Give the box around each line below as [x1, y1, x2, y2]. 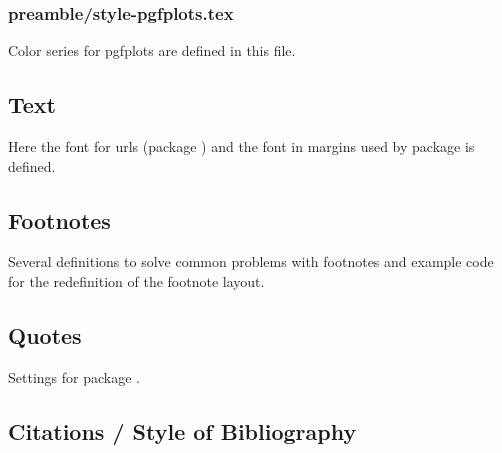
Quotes [8, 319, 82, 350]
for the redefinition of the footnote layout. [8, 271, 265, 291]
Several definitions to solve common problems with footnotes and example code [8, 251, 494, 272]
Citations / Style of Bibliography [8, 415, 357, 446]
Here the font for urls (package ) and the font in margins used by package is [8, 136, 475, 157]
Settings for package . [8, 366, 140, 387]
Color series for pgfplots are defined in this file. [8, 40, 296, 61]
